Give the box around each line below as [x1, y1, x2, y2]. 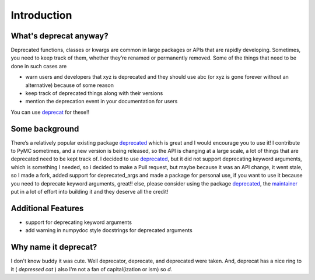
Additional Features [10, 203, 84, 213]
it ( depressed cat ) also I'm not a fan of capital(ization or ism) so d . [10, 265, 173, 272]
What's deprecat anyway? [10, 31, 108, 41]
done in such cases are [10, 62, 67, 69]
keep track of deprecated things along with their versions [25, 90, 163, 97]
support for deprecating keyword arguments [25, 219, 132, 226]
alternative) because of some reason [25, 82, 114, 89]
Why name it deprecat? [10, 242, 97, 252]
